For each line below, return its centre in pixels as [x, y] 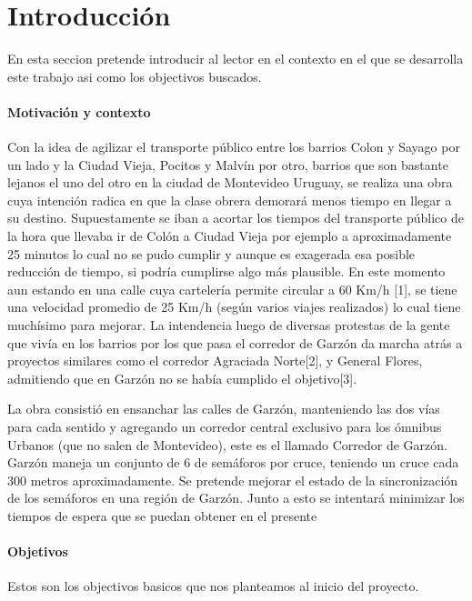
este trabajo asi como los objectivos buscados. [135, 76]
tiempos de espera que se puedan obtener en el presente [162, 515]
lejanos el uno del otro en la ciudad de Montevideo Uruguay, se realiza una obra [230, 182]
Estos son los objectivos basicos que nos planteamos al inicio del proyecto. [213, 586]
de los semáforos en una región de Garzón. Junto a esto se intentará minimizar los [236, 498]
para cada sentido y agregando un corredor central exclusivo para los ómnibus [225, 427]
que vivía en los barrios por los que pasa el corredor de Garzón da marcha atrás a [235, 342]
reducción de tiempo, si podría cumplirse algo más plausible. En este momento [226, 271]
